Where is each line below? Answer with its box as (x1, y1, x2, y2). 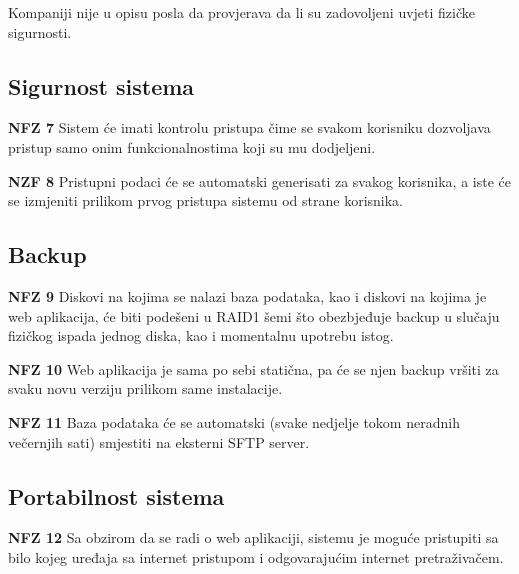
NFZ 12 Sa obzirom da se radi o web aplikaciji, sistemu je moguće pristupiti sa (8, 527, 499, 548)
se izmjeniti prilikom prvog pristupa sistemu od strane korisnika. (8, 190, 404, 211)
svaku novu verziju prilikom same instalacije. (8, 378, 283, 399)
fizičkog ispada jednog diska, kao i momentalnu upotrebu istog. (8, 325, 394, 346)
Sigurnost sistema (8, 70, 195, 101)
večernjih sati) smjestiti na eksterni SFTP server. (8, 431, 310, 452)
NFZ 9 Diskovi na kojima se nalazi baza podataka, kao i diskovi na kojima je (8, 285, 487, 306)
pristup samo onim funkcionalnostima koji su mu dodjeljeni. (8, 136, 376, 157)
